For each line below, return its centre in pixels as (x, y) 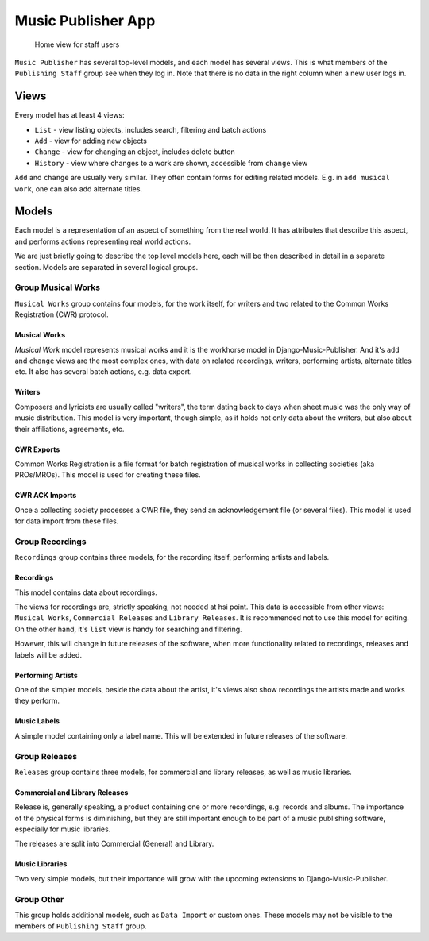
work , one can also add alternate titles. (79, 189)
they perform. (37, 701)
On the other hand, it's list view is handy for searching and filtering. (128, 629)
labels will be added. (48, 654)
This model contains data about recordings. (86, 592)
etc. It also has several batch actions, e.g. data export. (103, 372)
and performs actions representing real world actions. (102, 241)
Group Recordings (50, 542)
